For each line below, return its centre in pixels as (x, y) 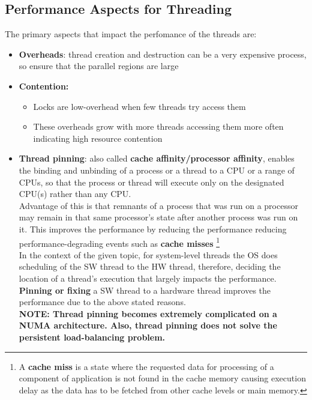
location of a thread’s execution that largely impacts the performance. (148, 278)
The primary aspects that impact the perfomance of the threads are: (131, 34)
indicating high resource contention (98, 138)
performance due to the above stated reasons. (102, 302)
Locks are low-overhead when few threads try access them (139, 106)
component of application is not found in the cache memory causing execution (162, 378)
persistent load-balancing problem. (92, 337)
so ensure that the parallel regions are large (99, 66)
